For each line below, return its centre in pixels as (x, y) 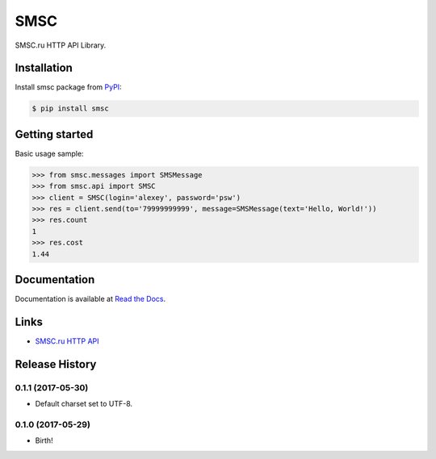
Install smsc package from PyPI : (68, 87)
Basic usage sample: (49, 153)
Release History (56, 364)
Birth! (44, 440)
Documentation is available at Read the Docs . (90, 299)
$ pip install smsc (70, 108)
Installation (44, 68)
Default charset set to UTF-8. (84, 404)
